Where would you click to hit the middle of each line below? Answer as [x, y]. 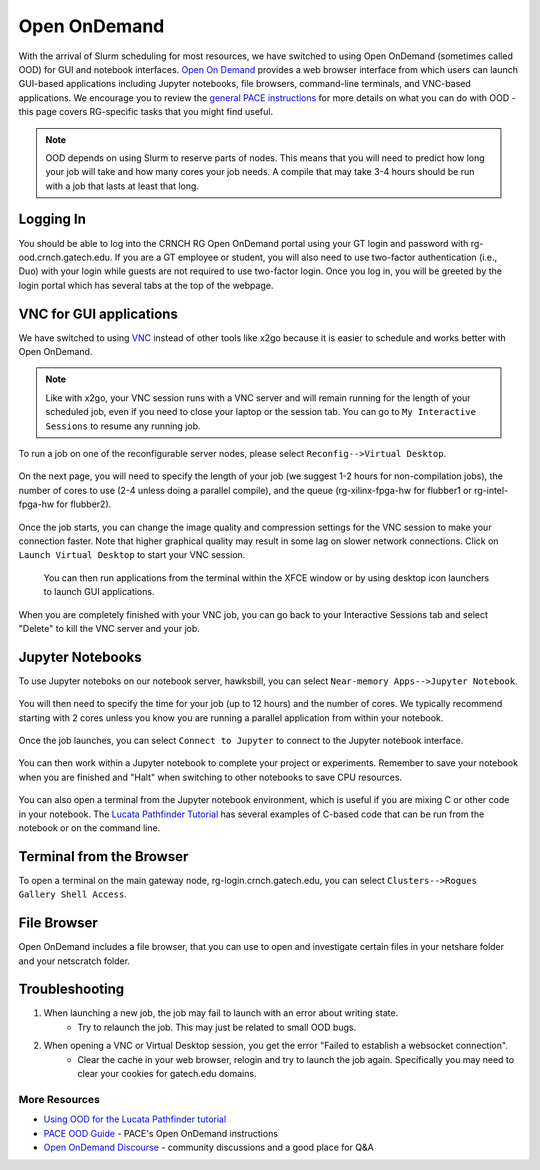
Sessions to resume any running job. [123, 426]
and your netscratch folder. [74, 961]
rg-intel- [491, 490]
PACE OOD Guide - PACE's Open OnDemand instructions [161, 1133]
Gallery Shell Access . [72, 894]
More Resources [59, 1099]
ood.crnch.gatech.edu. [65, 257]
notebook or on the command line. [89, 827]
